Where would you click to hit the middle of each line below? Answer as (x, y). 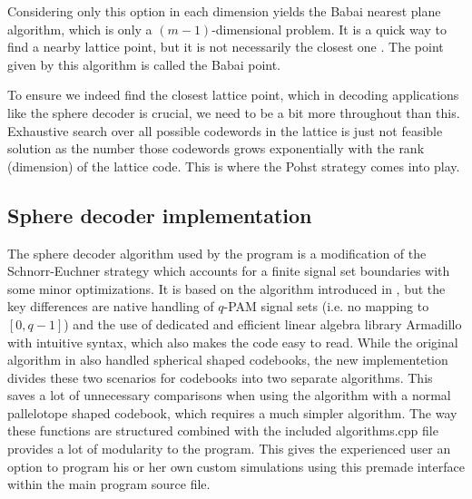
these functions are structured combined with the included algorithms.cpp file (223, 431)
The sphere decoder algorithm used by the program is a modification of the (217, 253)
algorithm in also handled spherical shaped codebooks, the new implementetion (228, 360)
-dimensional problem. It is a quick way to (329, 29)
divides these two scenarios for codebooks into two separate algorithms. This (220, 377)
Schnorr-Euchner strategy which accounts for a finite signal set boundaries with (229, 271)
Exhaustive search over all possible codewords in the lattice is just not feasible (225, 130)
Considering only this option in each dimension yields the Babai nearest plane (224, 11)
